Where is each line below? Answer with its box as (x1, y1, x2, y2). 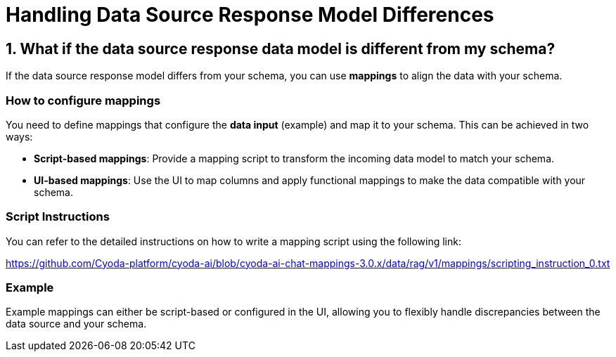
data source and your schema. (6, 318, 147, 330)
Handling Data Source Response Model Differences (6, 3, 494, 27)
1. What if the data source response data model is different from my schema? (6, 39, 556, 58)
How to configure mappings (6, 93, 161, 108)
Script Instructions (6, 209, 110, 224)
